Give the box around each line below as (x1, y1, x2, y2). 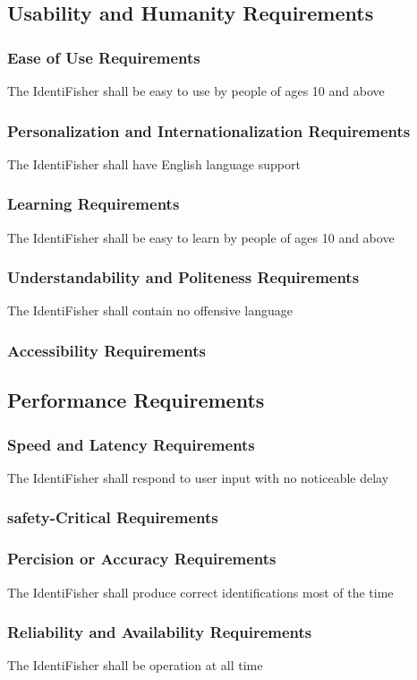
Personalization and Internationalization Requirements (7, 119, 411, 142)
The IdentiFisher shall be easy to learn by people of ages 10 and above (7, 228, 395, 246)
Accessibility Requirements (7, 339, 206, 361)
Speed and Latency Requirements (7, 433, 255, 455)
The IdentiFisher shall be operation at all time (7, 656, 263, 675)
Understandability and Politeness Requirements (7, 266, 360, 288)
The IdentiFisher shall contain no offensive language (7, 301, 293, 320)
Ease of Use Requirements (7, 46, 200, 68)
